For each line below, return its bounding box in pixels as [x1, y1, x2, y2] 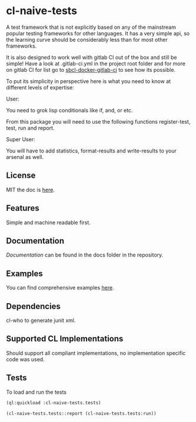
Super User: [6, 135, 35, 142]
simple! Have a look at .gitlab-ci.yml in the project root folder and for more [6, 60, 185, 67]
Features [6, 203, 39, 213]
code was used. [6, 355, 45, 363]
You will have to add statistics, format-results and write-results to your [6, 147, 177, 154]
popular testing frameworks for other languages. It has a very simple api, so [6, 29, 190, 36]
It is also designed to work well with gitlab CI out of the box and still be [6, 54, 178, 61]
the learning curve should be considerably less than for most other [6, 36, 168, 43]
